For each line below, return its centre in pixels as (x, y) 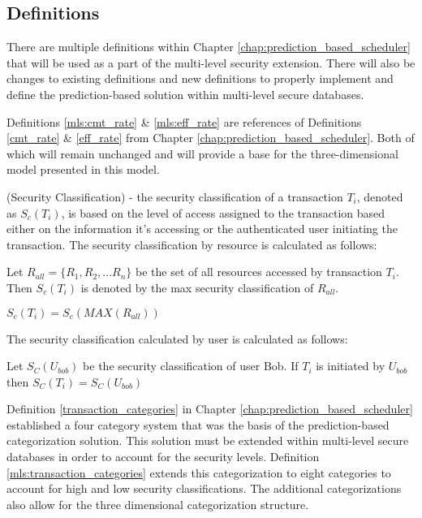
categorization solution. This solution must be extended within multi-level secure (208, 440)
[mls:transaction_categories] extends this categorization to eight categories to (199, 472)
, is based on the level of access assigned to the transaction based (223, 212)
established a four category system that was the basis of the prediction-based (198, 424)
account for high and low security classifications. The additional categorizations (204, 488)
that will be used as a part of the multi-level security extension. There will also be (211, 62)
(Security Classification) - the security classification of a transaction (175, 196)
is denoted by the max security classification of (197, 287)
